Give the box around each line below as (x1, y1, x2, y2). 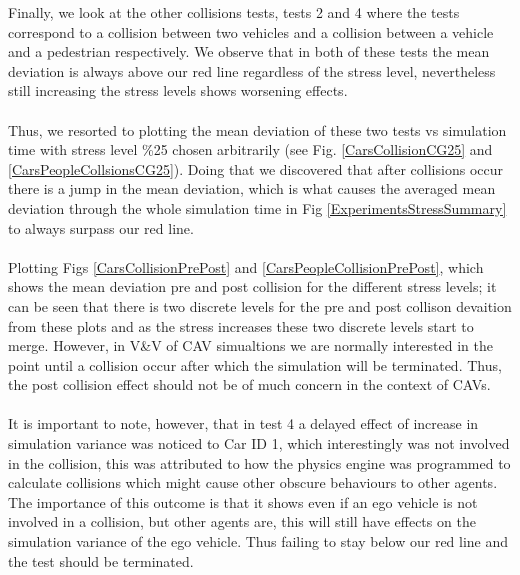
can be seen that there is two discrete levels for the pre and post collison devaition (8, 295, 512, 316)
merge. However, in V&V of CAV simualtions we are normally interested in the (8, 335, 493, 356)
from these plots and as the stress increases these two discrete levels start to (8, 315, 474, 336)
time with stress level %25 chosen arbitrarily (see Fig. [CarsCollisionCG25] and (8, 139, 493, 160)
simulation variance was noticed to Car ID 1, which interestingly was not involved (8, 433, 510, 454)
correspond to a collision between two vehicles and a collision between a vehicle (8, 21, 494, 42)
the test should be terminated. (8, 550, 194, 571)
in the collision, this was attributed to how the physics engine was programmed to (8, 452, 511, 473)
